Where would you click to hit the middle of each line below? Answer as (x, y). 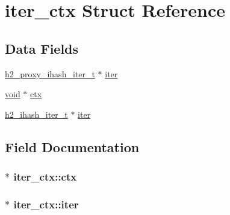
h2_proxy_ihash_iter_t (50, 73)
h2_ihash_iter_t (36, 114)
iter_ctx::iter (46, 204)
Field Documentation (72, 146)
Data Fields (42, 48)
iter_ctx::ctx (45, 177)
